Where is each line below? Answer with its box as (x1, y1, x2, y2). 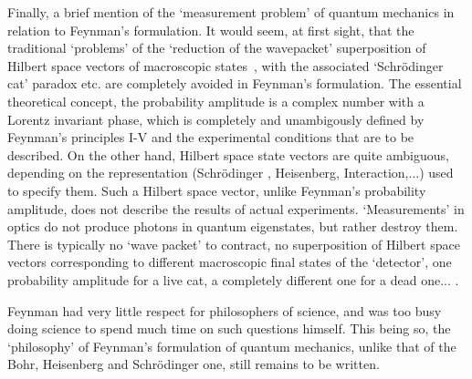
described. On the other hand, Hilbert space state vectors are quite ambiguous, (7, 145, 449, 164)
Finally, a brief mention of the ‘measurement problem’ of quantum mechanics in (7, 3, 455, 21)
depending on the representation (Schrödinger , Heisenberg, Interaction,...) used (7, 163, 454, 182)
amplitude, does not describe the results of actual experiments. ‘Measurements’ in (7, 199, 465, 218)
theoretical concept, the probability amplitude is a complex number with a (7, 91, 425, 110)
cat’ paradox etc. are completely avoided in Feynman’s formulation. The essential (7, 74, 462, 93)
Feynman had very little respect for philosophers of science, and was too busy (7, 301, 442, 320)
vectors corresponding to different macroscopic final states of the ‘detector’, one (7, 252, 452, 271)
